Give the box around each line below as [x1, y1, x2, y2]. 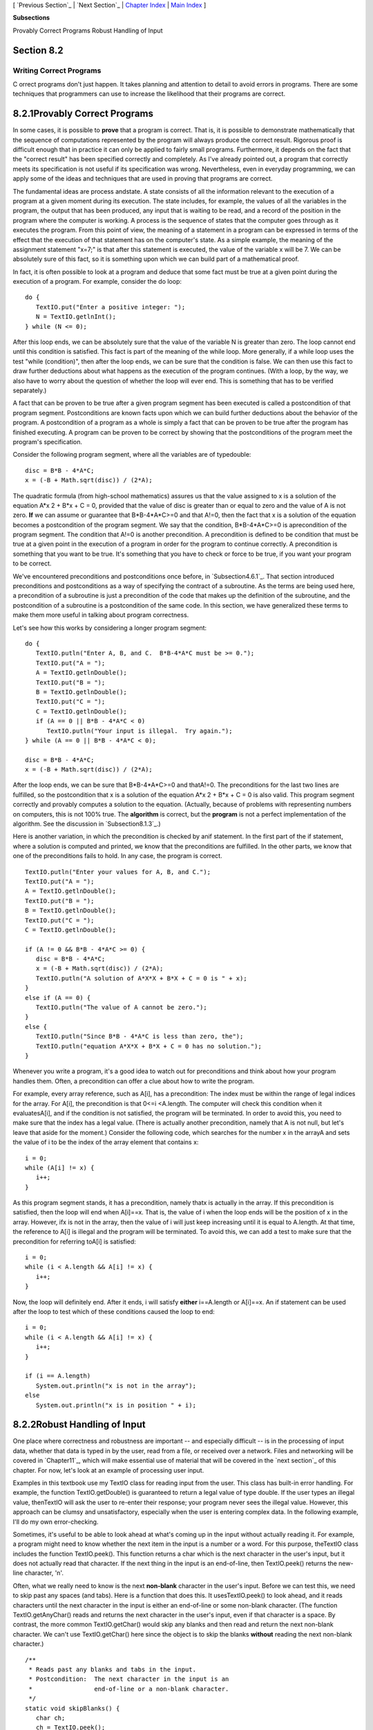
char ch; [35, 1713, 66, 1722]
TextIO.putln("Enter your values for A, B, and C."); [25, 868, 211, 875]
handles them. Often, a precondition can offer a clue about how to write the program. [12, 1077, 255, 1085]
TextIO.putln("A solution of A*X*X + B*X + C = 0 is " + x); [35, 974, 248, 982]
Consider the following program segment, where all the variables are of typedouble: [12, 450, 251, 459]
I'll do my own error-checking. [12, 1518, 99, 1526]
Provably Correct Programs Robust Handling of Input [12, 26, 163, 35]
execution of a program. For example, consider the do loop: [12, 277, 182, 286]
